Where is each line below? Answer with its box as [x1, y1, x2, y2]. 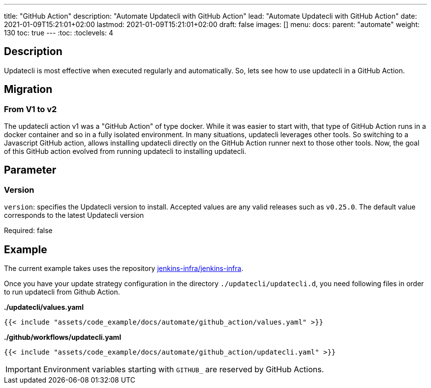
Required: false [4, 226, 53, 235]
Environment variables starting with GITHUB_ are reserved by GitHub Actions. [43, 364, 324, 375]
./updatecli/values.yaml [4, 303, 84, 312]
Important [5, 364, 41, 375]
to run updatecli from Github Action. [4, 288, 120, 297]
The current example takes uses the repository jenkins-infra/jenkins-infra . [4, 264, 244, 273]
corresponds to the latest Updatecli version [4, 211, 144, 220]
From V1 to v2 [4, 104, 57, 114]
